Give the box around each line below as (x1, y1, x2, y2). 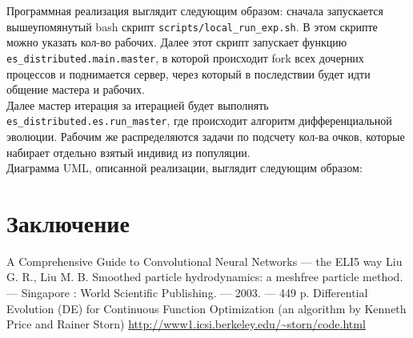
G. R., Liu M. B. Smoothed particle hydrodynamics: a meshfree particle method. (6, 268, 403, 285)
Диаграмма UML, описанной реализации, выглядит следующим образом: (6, 159, 363, 176)
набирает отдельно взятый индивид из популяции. (6, 143, 251, 160)
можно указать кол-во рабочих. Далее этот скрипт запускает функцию (6, 34, 347, 50)
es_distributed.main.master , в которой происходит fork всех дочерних (6, 49, 364, 66)
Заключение (6, 206, 130, 239)
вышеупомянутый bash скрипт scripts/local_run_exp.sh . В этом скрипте (6, 18, 378, 34)
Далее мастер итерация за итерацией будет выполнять (6, 96, 269, 113)
